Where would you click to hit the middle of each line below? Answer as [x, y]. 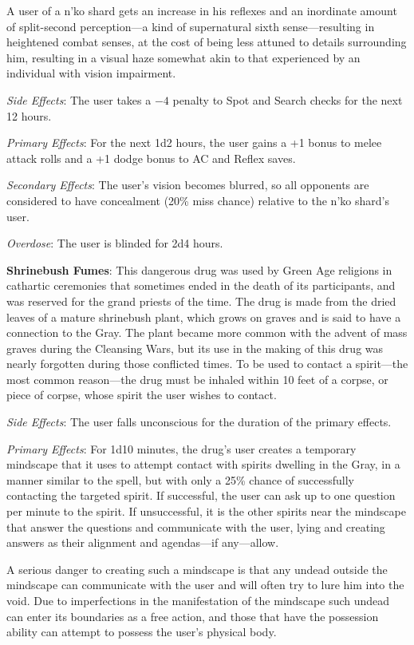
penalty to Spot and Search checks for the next [288, 99]
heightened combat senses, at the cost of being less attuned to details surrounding [207, 42]
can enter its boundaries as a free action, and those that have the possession [193, 616]
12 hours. [29, 115]
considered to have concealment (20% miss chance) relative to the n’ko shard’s [198, 200]
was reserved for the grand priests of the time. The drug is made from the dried [201, 301]
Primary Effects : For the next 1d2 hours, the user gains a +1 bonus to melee [194, 142]
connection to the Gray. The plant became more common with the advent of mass [207, 332]
